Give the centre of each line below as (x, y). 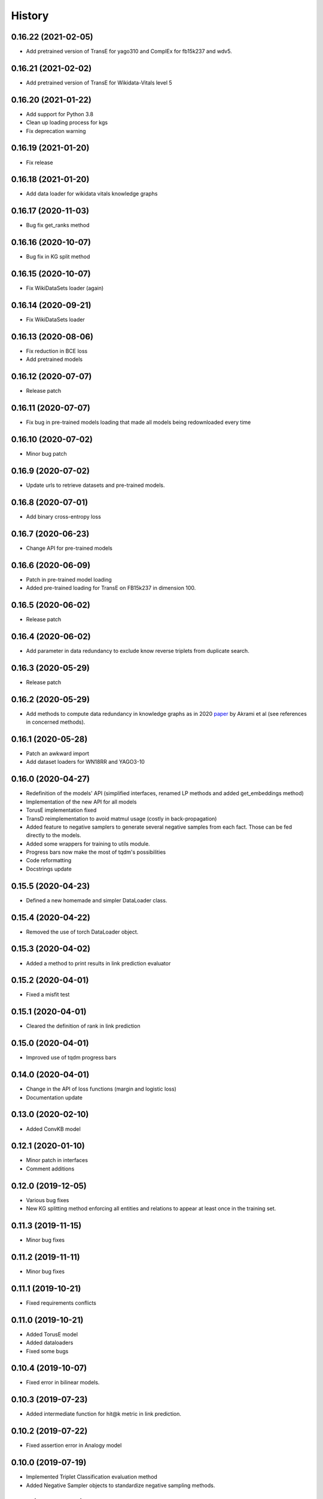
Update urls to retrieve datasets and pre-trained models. (95, 485)
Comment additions (50, 1169)
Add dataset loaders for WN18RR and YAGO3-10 (85, 762)
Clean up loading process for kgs (67, 122)
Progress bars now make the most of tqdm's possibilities (96, 852)
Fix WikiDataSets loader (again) (65, 288)
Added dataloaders (50, 1343)
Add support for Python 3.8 (60, 114)
